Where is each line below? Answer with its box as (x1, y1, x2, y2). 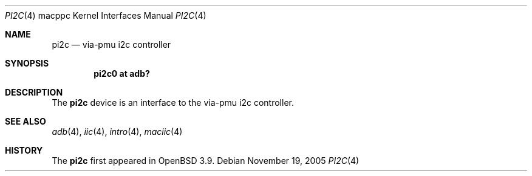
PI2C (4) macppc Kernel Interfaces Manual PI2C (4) (5, 10, 206, 21)
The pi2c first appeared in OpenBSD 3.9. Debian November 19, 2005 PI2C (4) (52, 155, 360, 166)
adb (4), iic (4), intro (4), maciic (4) (52, 126, 183, 137)
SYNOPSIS (5, 58, 49, 68)
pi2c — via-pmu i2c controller (52, 39, 171, 50)
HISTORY (5, 145, 43, 155)
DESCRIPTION (5, 87, 63, 97)
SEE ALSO (5, 116, 46, 126)
